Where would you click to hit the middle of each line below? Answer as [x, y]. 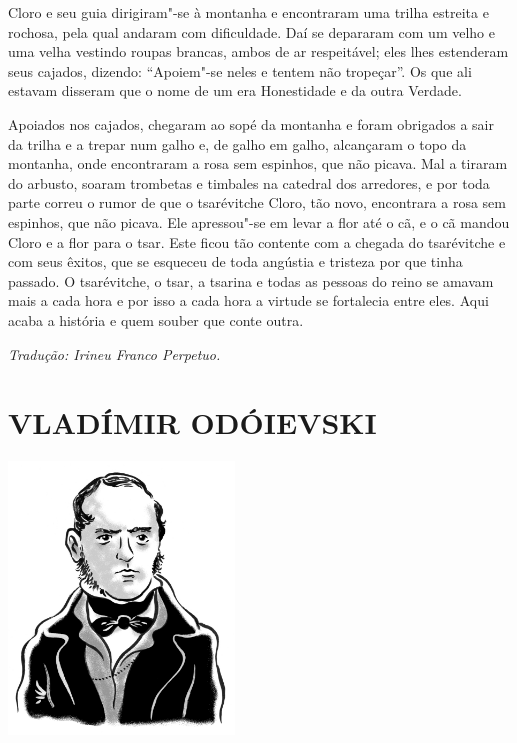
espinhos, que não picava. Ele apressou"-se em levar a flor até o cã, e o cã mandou [259, 221]
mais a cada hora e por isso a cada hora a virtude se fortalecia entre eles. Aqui [248, 300]
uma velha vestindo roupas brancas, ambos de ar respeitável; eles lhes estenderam [258, 51]
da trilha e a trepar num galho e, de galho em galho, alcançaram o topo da [237, 143]
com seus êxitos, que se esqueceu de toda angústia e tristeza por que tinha [235, 261]
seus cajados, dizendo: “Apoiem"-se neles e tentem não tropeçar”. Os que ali [240, 70]
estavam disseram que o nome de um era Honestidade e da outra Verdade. [235, 90]
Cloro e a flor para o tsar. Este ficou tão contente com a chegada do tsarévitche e [257, 241]
